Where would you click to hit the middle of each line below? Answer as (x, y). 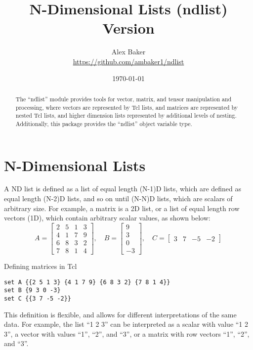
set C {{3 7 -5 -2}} (38, 298)
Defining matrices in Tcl (41, 266)
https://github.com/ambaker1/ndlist (128, 61)
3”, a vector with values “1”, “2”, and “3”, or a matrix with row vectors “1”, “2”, (127, 333)
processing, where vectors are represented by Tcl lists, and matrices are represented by (127, 107)
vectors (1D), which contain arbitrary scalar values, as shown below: (107, 218)
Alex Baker (128, 52)
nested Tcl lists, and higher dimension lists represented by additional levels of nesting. (126, 115)
